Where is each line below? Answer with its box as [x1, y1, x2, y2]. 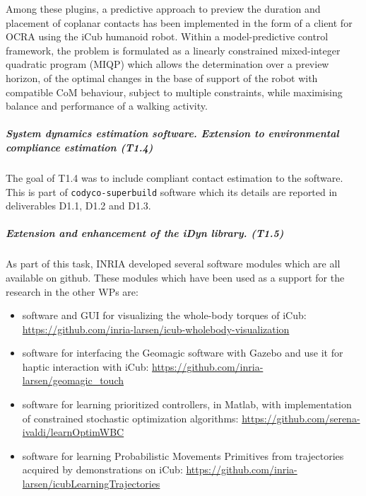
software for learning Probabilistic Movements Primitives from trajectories [22, 448, 344, 463]
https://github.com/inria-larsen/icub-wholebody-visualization [22, 321, 290, 336]
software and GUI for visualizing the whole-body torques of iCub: [22, 308, 307, 323]
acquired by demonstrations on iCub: [22, 462, 183, 477]
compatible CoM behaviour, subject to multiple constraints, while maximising [6, 84, 343, 99]
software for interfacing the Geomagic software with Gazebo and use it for [22, 345, 343, 360]
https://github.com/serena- [242, 410, 360, 425]
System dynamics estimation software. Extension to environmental [6, 126, 339, 141]
